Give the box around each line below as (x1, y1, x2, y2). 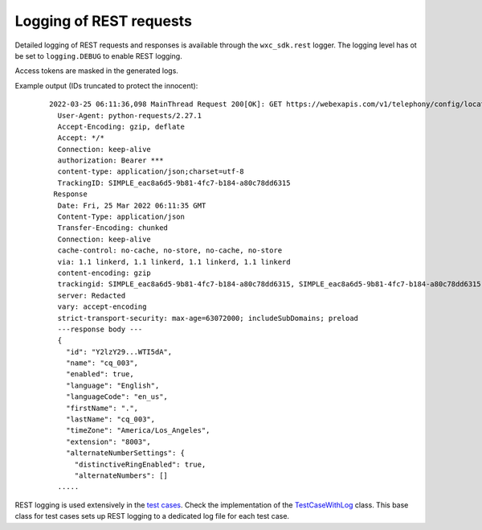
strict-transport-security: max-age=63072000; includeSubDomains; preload (57, 314, 359, 323)
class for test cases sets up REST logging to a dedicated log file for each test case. (14, 512, 289, 521)
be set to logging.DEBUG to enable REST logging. (14, 51, 182, 60)
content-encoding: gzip (57, 268, 152, 277)
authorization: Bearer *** (57, 156, 164, 165)
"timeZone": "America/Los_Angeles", (65, 426, 210, 435)
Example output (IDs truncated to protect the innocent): (14, 80, 198, 90)
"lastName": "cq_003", (65, 415, 156, 424)
